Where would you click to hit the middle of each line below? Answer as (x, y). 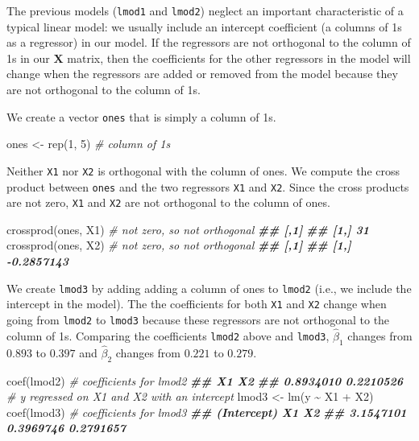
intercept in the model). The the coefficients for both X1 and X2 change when (197, 304)
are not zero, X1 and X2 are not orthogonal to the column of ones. (168, 202)
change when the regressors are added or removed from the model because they (202, 74)
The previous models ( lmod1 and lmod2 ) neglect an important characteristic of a (205, 10)
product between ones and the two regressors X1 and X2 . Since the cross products (208, 186)
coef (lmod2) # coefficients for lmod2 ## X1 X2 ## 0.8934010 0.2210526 (205, 380)
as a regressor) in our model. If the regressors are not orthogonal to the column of (209, 42)
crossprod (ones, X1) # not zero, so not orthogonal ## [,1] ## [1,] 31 (188, 229)
